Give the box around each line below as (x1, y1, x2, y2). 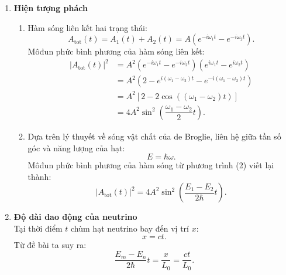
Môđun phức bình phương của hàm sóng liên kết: (27, 45, 205, 57)
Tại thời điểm (13, 222, 63, 234)
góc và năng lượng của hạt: (27, 141, 125, 154)
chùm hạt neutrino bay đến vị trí (71, 222, 189, 234)
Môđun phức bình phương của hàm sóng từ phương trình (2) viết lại (27, 159, 274, 171)
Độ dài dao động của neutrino (13, 211, 137, 223)
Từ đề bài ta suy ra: (13, 239, 87, 251)
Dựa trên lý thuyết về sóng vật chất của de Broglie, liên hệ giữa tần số (27, 130, 281, 142)
